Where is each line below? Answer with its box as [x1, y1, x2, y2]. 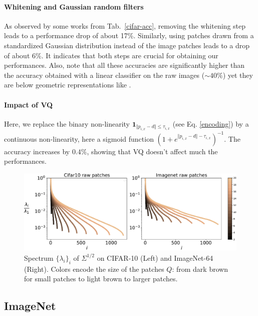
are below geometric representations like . [4, 79, 131, 90]
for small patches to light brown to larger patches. [24, 273, 178, 284]
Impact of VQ [4, 99, 53, 110]
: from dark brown [172, 263, 228, 274]
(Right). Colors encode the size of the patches [24, 263, 164, 274]
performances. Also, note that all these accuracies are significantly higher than [4, 60, 245, 70]
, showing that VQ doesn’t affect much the [87, 146, 218, 156]
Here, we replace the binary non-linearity [4, 118, 130, 129]
